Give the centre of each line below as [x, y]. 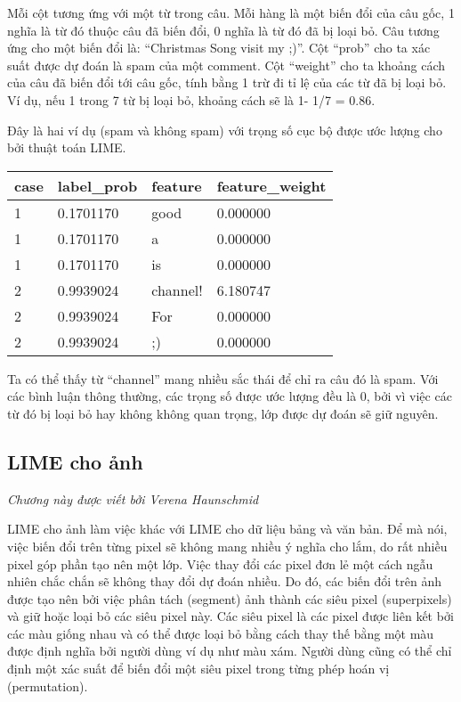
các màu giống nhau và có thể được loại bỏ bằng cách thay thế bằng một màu [221, 633]
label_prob [97, 185]
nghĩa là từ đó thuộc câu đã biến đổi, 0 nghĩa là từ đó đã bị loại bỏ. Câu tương [223, 30]
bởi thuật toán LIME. [67, 147]
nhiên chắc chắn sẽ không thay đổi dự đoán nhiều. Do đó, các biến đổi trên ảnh [225, 581]
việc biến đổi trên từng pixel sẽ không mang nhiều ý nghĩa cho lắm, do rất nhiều [227, 546]
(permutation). [48, 686]
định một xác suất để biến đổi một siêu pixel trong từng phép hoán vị [198, 669]
